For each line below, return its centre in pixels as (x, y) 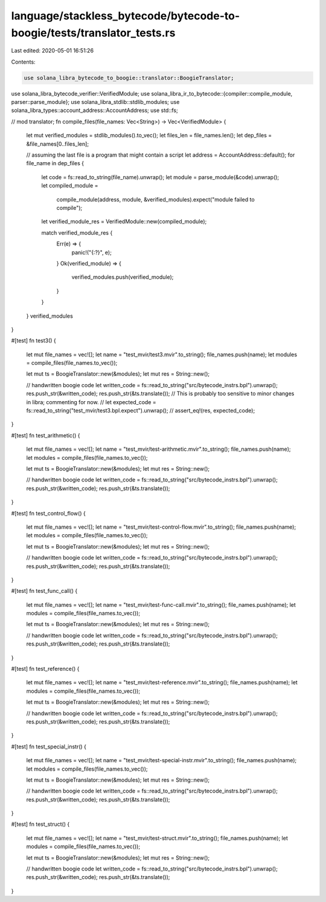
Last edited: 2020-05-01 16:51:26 (52, 51)
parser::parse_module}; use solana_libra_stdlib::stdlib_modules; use (95, 102)
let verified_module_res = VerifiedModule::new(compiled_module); (124, 221)
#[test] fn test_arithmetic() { (46, 435)
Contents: (23, 62)
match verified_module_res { (77, 232)
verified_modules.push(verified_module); (123, 277)
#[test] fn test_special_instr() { (49, 747)
